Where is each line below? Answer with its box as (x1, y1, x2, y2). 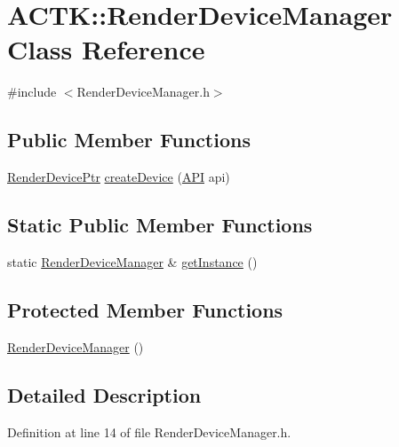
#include (7, 82, 57, 101)
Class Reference (7, 31, 205, 67)
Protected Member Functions (7, 295, 283, 323)
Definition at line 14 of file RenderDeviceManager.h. (7, 422, 291, 441)
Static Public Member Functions (7, 211, 313, 239)
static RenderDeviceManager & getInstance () (7, 252, 258, 271)
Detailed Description (7, 380, 202, 408)
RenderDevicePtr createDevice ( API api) (7, 168, 230, 186)
